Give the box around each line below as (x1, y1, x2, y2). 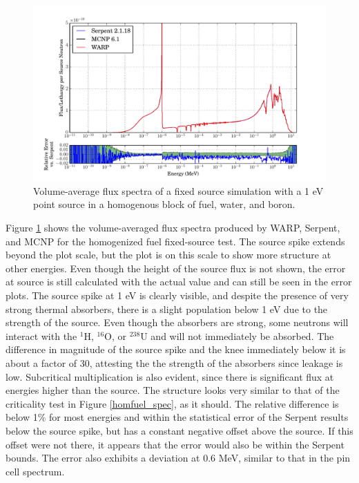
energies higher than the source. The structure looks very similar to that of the (6, 383, 340, 397)
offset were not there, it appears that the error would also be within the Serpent (6, 437, 345, 451)
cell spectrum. (6, 464, 65, 478)
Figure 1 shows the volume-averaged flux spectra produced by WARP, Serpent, (6, 220, 340, 235)
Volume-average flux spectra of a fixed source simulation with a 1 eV (33, 183, 324, 198)
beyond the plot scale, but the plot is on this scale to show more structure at (6, 247, 331, 262)
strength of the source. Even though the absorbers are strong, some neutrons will (6, 315, 349, 330)
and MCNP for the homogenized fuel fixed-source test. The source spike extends (6, 234, 345, 248)
